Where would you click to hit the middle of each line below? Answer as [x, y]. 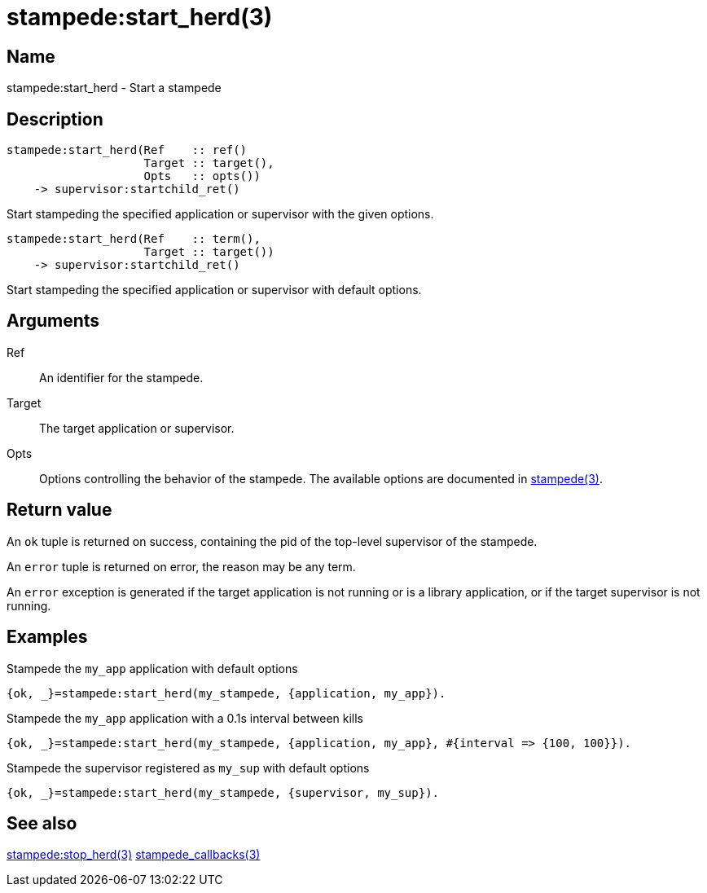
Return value [59, 510]
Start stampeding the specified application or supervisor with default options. [214, 290]
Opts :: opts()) [202, 176]
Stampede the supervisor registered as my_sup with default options [188, 768]
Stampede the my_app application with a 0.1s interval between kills [185, 718]
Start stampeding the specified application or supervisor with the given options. [220, 214]
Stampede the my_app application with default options [152, 668]
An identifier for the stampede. [121, 377]
